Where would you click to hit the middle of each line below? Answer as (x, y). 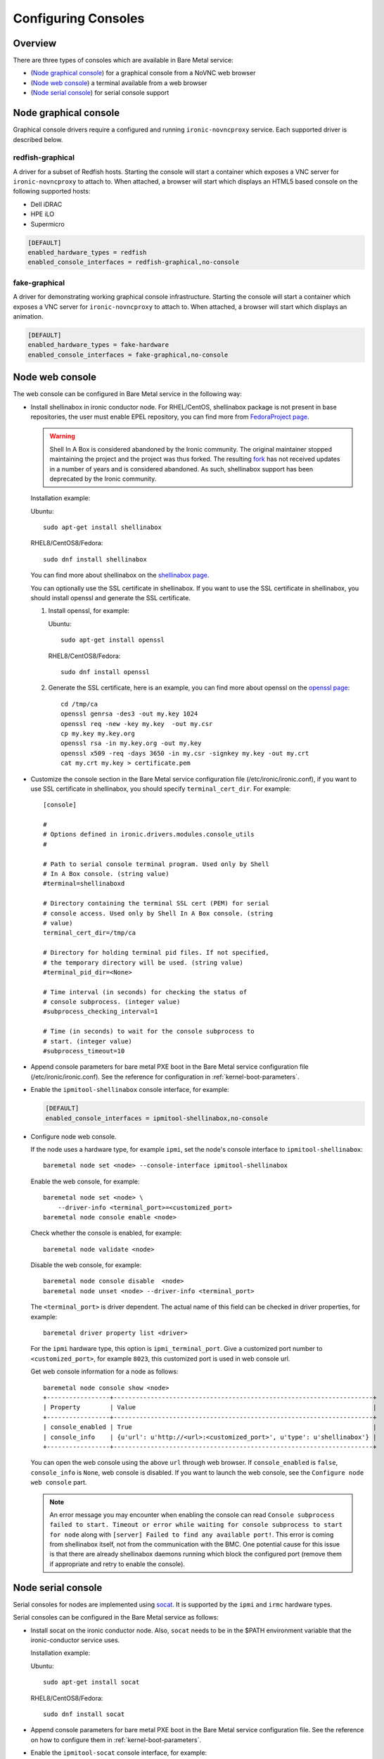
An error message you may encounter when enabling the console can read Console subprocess (192, 1514)
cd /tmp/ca (79, 704)
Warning (62, 436)
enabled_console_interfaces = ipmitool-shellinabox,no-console (157, 1118)
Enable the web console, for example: (85, 1181)
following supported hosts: (52, 191)
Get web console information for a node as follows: (104, 1371)
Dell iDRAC (46, 204)
